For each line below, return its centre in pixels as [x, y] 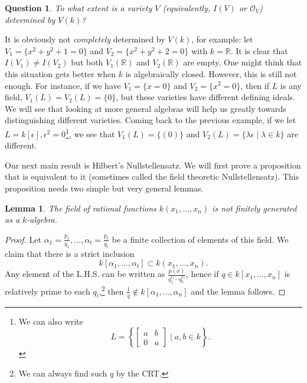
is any [291, 85]
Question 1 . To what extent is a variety [79, 8]
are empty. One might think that [243, 62]
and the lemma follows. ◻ [238, 291]
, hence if [202, 274]
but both [87, 62]
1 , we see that [90, 133]
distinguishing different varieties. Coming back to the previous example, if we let [151, 120]
